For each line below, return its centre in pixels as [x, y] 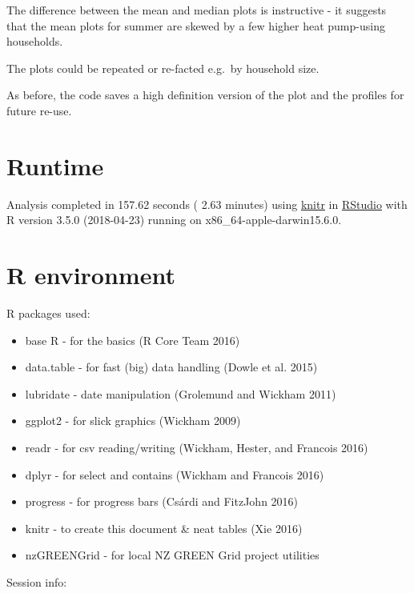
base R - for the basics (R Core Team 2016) [133, 340]
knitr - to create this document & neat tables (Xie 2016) [164, 528]
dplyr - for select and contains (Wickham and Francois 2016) [175, 474]
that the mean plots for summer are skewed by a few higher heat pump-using [196, 25]
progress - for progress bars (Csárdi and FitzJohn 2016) [162, 501]
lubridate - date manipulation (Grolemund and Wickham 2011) [181, 393]
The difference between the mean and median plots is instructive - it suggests [197, 10]
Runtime [55, 165]
